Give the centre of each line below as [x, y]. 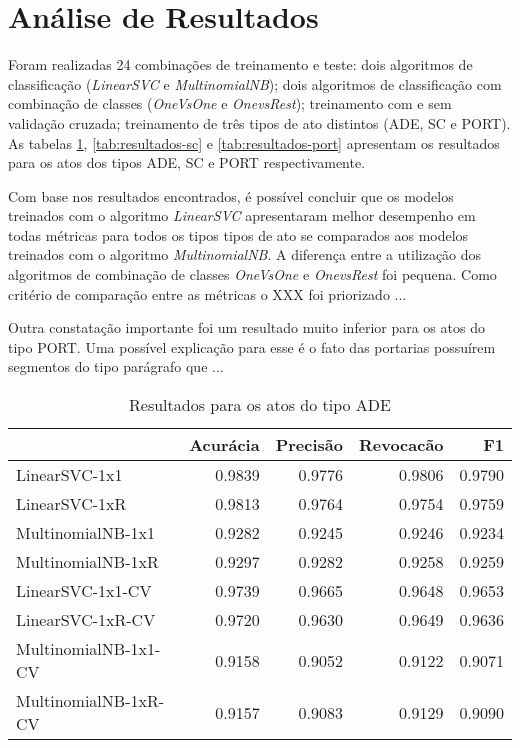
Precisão [309, 445]
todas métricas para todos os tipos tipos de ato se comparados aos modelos [238, 234]
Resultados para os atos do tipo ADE [260, 405]
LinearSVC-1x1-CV [84, 591]
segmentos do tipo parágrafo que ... [116, 366]
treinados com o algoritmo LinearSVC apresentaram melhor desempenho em [242, 215]
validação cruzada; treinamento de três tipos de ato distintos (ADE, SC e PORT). [259, 122]
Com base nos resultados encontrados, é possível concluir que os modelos [231, 195]
